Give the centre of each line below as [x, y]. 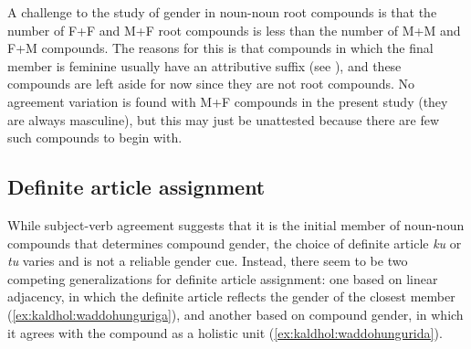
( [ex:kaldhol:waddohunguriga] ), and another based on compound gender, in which [235, 314]
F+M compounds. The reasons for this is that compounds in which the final [220, 48]
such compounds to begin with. [95, 137]
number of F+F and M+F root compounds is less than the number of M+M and [234, 30]
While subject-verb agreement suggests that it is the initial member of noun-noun [236, 224]
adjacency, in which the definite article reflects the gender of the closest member [231, 296]
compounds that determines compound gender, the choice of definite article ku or [235, 243]
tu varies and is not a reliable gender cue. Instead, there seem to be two [208, 261]
